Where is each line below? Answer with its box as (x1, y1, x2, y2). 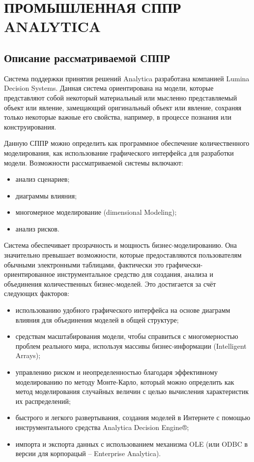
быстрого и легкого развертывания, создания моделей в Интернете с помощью (15, 412, 251, 423)
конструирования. (4, 121, 56, 132)
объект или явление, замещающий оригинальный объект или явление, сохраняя (4, 102, 242, 112)
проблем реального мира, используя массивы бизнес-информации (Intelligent (15, 340, 247, 351)
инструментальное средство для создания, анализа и (57, 269, 214, 279)
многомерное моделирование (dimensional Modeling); (15, 207, 177, 217)
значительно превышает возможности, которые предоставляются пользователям (4, 250, 242, 260)
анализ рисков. (15, 223, 59, 233)
